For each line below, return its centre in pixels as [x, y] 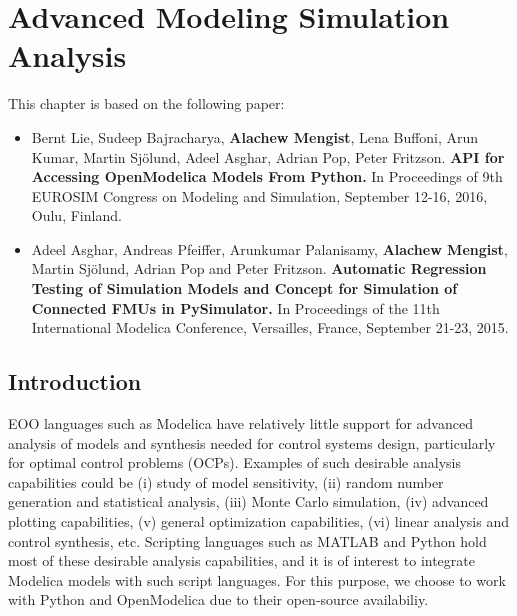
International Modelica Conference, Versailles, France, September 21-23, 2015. [270, 327]
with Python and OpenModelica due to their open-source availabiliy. [218, 599]
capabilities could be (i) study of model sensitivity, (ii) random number [226, 481]
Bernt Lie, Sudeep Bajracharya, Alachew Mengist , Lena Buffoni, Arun [255, 136]
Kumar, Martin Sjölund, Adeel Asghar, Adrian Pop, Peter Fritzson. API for [268, 156]
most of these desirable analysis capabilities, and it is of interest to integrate [241, 560]
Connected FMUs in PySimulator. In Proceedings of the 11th [235, 307]
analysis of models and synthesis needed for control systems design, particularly [252, 442]
